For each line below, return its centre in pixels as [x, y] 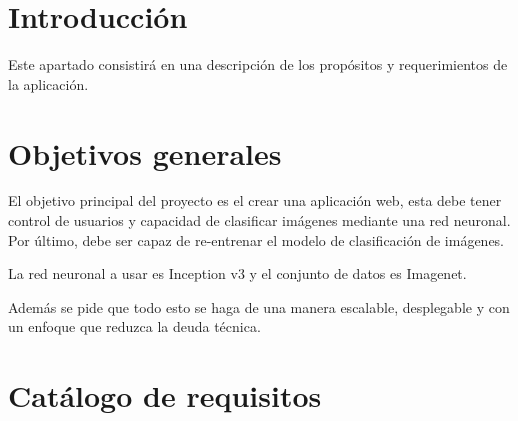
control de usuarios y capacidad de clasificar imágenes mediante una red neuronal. [259, 220]
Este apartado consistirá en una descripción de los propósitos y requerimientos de [258, 64]
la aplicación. [48, 83]
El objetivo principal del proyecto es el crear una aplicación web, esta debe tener [255, 200]
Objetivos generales [145, 152]
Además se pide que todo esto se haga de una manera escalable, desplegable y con [259, 306]
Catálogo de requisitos [165, 395]
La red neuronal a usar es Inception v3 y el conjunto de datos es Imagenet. [237, 273]
